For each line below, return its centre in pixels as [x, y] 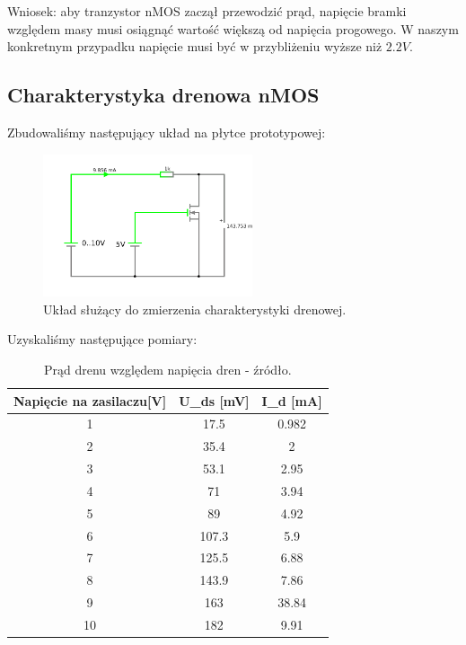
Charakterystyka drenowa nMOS [163, 95]
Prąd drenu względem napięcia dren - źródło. [167, 369]
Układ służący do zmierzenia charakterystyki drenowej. [195, 309]
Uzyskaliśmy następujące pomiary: [102, 339]
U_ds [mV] [214, 400]
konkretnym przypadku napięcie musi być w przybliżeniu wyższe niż [195, 46]
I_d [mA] [292, 400]
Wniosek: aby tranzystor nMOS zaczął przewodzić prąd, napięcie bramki [207, 11]
